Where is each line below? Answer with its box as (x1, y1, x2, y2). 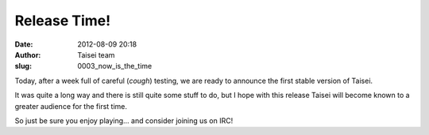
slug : (14, 62, 32, 71)
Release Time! (14, 12, 111, 29)
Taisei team (77, 50, 115, 59)
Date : (14, 39, 33, 49)
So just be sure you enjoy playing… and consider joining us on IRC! (14, 115, 234, 126)
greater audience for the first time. (14, 101, 127, 111)
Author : (14, 50, 41, 59)
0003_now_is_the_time (77, 62, 153, 71)
